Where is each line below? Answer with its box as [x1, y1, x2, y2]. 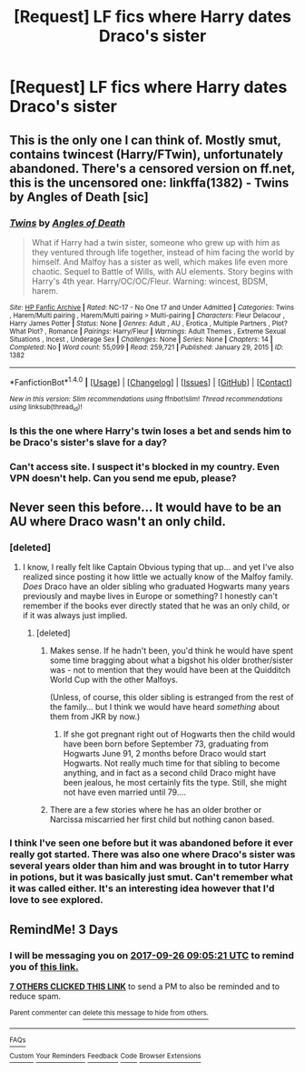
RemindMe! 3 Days [9, 921, 119, 937]
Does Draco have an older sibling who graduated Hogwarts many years [22, 581, 290, 592]
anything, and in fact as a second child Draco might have [63, 767, 277, 778]
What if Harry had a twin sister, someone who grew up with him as [31, 236, 280, 247]
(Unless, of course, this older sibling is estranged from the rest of [49, 692, 294, 703]
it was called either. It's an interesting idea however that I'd [9, 882, 275, 895]
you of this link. [9, 960, 79, 973]
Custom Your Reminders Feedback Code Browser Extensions [9, 1052, 202, 1061]
